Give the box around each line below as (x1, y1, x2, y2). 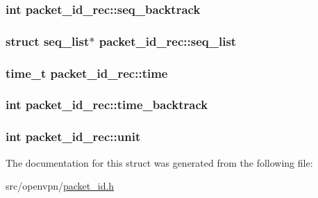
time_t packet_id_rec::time (6, 64, 168, 81)
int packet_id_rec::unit (6, 128, 141, 145)
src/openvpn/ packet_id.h (6, 179, 115, 193)
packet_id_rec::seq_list (99, 32, 237, 49)
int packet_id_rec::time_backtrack (6, 96, 208, 113)
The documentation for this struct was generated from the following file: (6, 155, 313, 170)
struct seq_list (6, 32, 90, 49)
